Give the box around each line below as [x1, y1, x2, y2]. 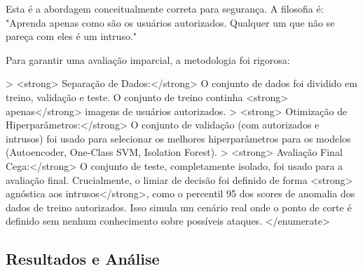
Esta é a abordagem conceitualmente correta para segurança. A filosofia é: [6, 1, 324, 15]
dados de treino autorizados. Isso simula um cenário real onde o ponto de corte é [6, 199, 352, 214]
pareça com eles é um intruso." [6, 29, 137, 44]
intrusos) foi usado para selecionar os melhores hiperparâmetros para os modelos [6, 131, 351, 145]
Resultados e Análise [6, 248, 160, 270]
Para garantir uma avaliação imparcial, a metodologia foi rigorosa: [6, 52, 290, 67]
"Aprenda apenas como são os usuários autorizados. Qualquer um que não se [6, 15, 335, 29]
